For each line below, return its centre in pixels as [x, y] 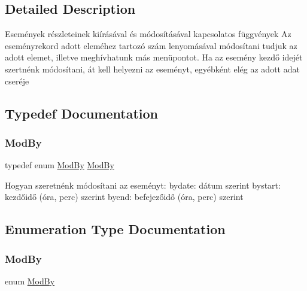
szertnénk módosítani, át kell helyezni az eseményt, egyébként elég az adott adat [152, 69]
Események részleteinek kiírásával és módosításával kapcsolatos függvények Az [148, 34]
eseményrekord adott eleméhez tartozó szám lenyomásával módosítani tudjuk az [151, 45]
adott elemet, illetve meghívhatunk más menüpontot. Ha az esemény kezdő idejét [154, 57]
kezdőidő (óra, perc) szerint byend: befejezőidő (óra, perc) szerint [124, 197]
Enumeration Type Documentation [115, 229]
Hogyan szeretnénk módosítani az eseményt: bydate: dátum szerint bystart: [143, 185]
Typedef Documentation [81, 113]
